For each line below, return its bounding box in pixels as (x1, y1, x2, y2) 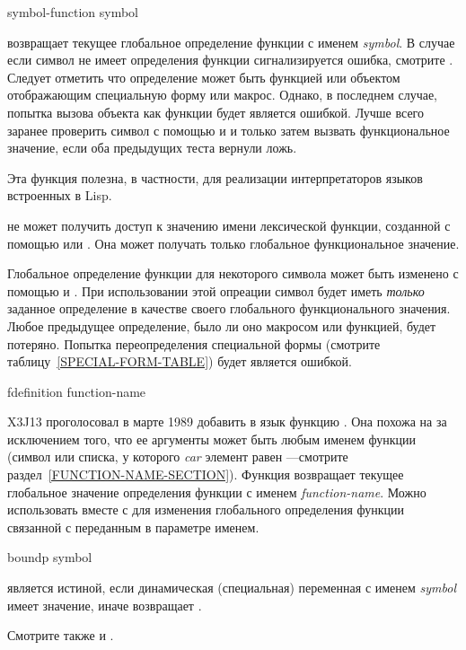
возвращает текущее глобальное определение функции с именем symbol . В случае (7, 32, 455, 51)
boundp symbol (7, 548, 92, 567)
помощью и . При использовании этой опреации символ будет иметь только (7, 281, 425, 300)
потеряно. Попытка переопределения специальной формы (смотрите (7, 334, 381, 353)
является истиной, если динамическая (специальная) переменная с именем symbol (7, 578, 457, 597)
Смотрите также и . (7, 626, 114, 645)
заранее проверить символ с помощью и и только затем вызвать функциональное (7, 120, 450, 139)
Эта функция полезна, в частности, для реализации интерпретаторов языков (7, 168, 423, 187)
